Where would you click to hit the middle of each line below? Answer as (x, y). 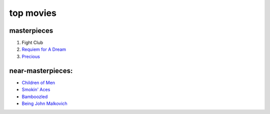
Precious (31, 56)
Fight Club (32, 43)
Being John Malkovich (44, 103)
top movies (33, 13)
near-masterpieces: (41, 70)
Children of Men (38, 83)
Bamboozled (35, 97)
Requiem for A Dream (44, 49)
